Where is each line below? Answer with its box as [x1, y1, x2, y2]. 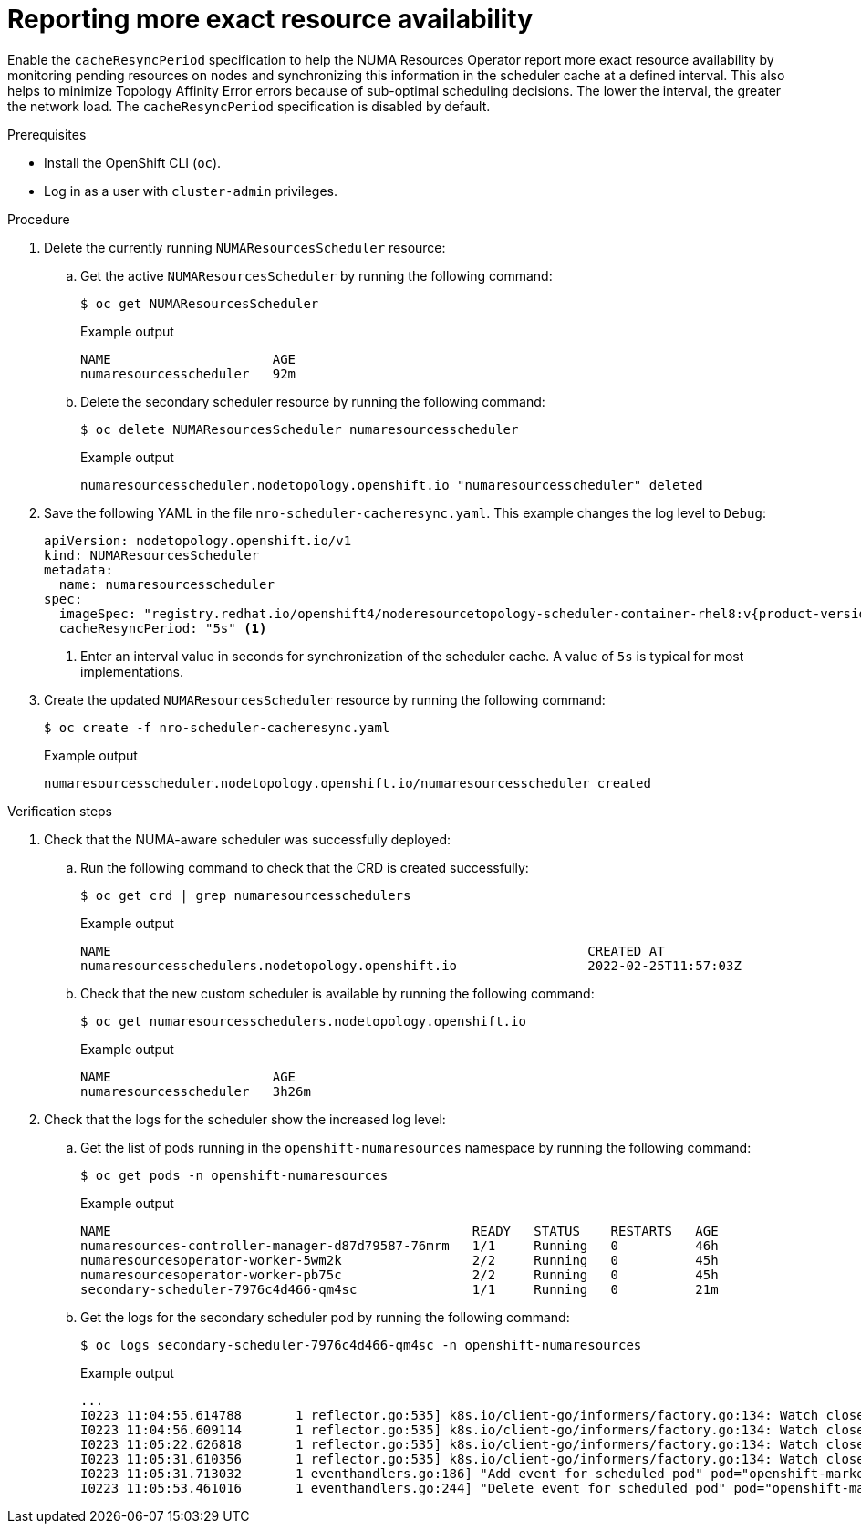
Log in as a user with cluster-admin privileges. [44, 182, 337, 199]
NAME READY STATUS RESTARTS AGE [80, 1223, 719, 1238]
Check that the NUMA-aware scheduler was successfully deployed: [44, 831, 451, 847]
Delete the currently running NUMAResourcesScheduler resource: [44, 239, 446, 255]
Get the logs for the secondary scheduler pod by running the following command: [80, 1309, 570, 1325]
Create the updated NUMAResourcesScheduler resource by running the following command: [44, 691, 606, 708]
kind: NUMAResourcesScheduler [44, 547, 260, 563]
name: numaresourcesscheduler [58, 576, 275, 592]
